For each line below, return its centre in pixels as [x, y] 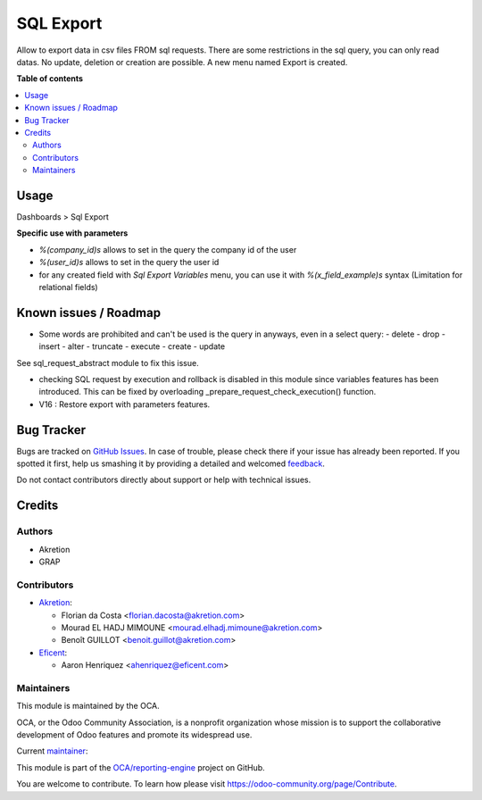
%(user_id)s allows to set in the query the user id [129, 262]
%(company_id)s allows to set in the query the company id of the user [168, 249]
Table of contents [50, 79]
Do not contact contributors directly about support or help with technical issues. [164, 480]
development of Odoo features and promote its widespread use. [134, 735]
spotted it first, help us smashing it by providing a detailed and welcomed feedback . [171, 463]
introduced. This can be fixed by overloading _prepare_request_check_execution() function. [208, 392]
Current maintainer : [52, 751]
